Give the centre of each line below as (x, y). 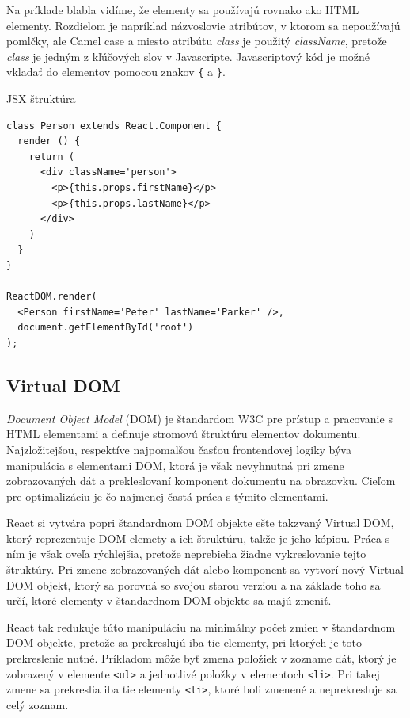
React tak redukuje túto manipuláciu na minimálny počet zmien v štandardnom (201, 626)
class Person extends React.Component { (114, 126)
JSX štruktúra (41, 99)
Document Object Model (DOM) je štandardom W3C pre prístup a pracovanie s (199, 418)
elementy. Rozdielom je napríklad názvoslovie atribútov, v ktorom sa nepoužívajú (203, 25)
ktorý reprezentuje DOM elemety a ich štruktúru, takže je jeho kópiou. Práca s (198, 538)
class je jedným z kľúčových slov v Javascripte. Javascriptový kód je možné (188, 56)
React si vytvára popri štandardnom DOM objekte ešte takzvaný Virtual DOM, (200, 523)
